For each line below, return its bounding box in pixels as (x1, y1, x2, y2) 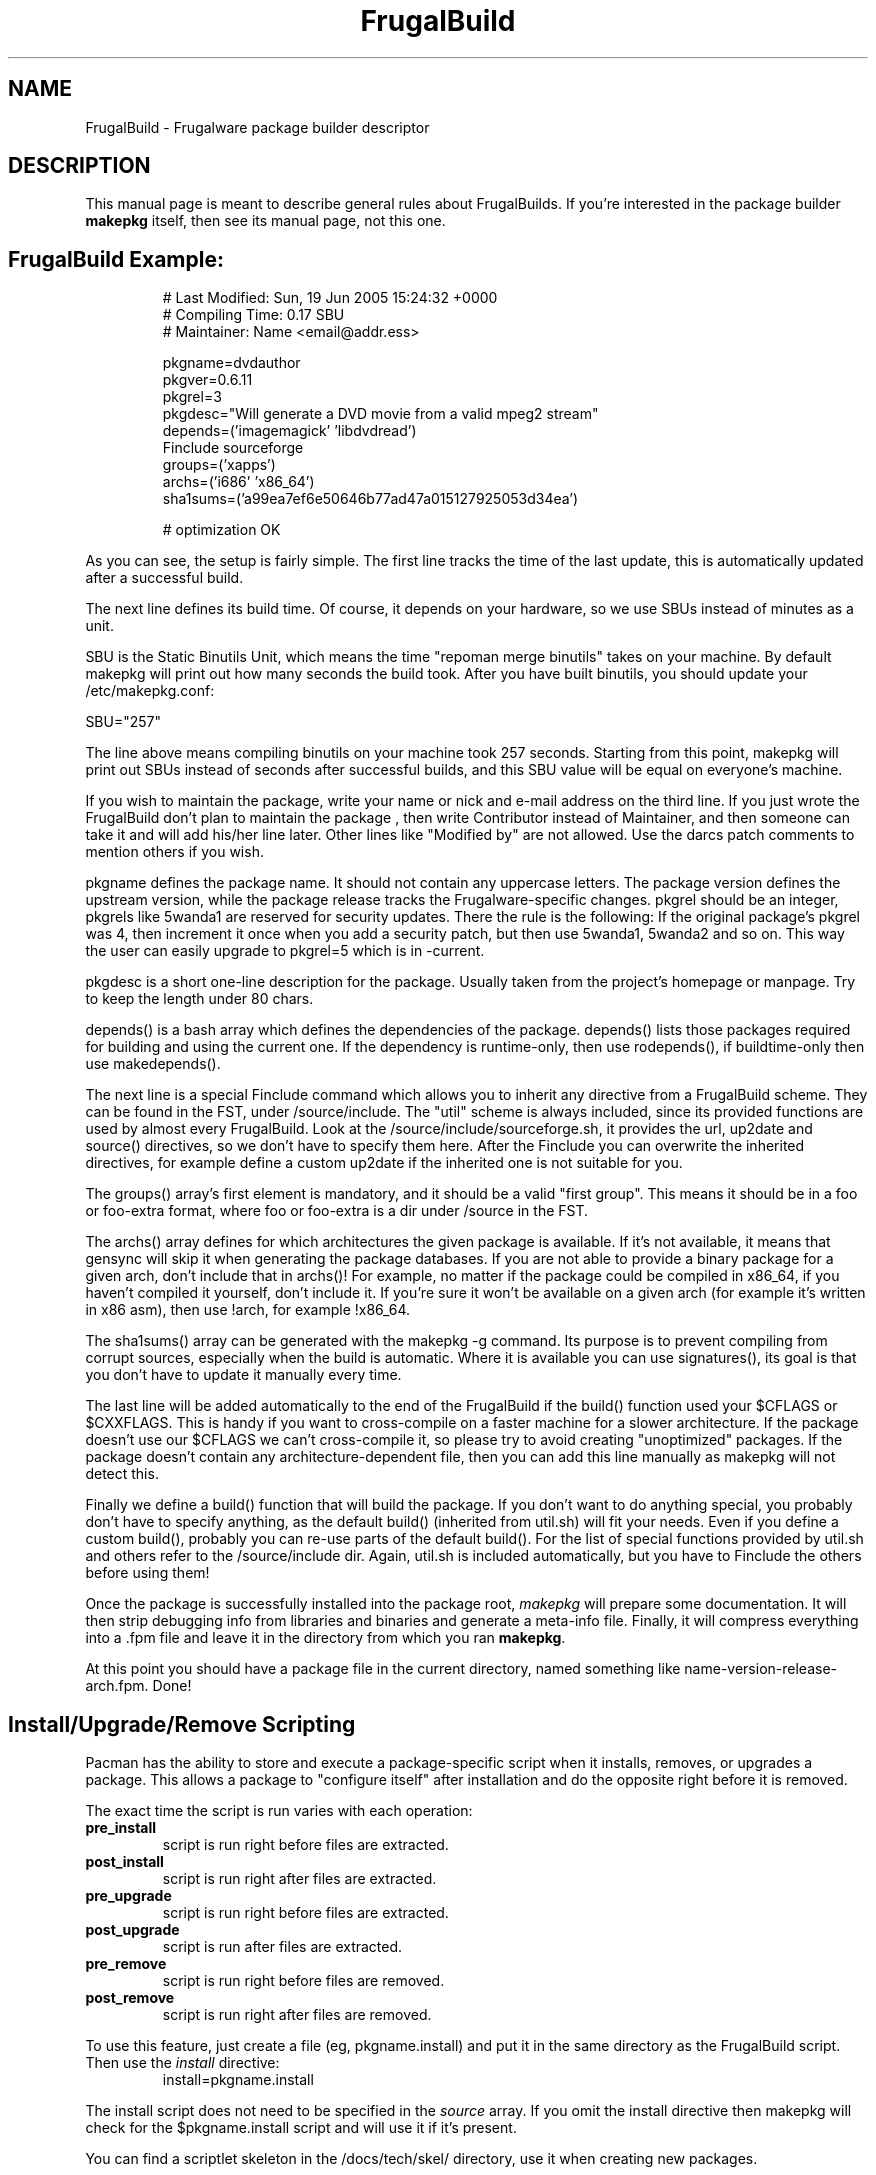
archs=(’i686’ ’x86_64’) (162, 473, 315, 491)
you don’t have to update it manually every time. (85, 1366, 402, 1384)
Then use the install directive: (85, 2054, 280, 2072)
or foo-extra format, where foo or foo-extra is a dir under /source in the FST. (85, 1202, 589, 1220)
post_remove (85, 1989, 175, 2007)
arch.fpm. (85, 1677, 149, 1695)
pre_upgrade (85, 1887, 172, 1905)
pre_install (85, 1819, 157, 1837)
